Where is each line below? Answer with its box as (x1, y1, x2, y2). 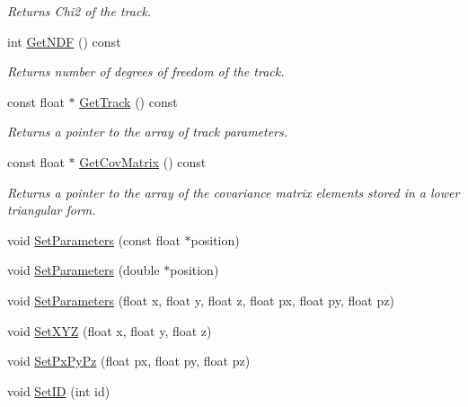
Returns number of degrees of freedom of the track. (7, 62, 285, 81)
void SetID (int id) (7, 381, 110, 400)
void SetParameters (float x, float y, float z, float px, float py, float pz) (7, 290, 394, 309)
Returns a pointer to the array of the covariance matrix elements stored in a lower (7, 182, 460, 201)
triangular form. (7, 200, 96, 219)
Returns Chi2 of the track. (7, 2, 152, 20)
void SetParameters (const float (7, 230, 181, 249)
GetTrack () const (79, 92, 178, 111)
